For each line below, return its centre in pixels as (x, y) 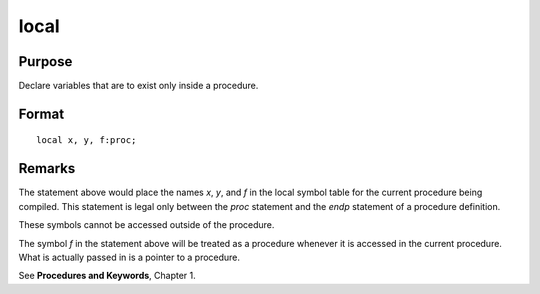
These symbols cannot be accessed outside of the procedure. (146, 225)
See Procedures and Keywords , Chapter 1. (107, 276)
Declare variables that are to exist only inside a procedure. (138, 86)
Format (41, 113)
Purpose (45, 61)
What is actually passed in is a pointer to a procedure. (129, 257)
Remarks (47, 168)
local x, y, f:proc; (86, 140)
